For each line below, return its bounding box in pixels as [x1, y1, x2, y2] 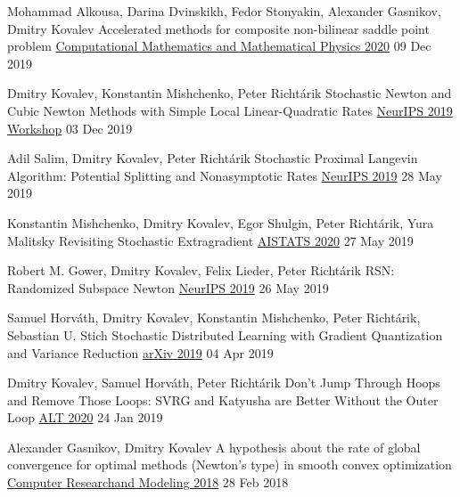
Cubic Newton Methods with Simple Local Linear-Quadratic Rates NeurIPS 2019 [7, 101, 453, 119]
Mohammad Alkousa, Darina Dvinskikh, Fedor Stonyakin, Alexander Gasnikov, [7, 2, 441, 20]
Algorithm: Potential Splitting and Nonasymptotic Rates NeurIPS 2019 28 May [7, 166, 442, 184]
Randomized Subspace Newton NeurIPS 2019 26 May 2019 [7, 278, 329, 297]
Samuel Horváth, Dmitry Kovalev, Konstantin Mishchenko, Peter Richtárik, [7, 308, 421, 327]
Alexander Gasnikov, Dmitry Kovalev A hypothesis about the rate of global [7, 437, 421, 456]
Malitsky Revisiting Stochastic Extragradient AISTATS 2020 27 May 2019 [7, 231, 414, 249]
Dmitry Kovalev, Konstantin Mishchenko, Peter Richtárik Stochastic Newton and [7, 84, 452, 102]
